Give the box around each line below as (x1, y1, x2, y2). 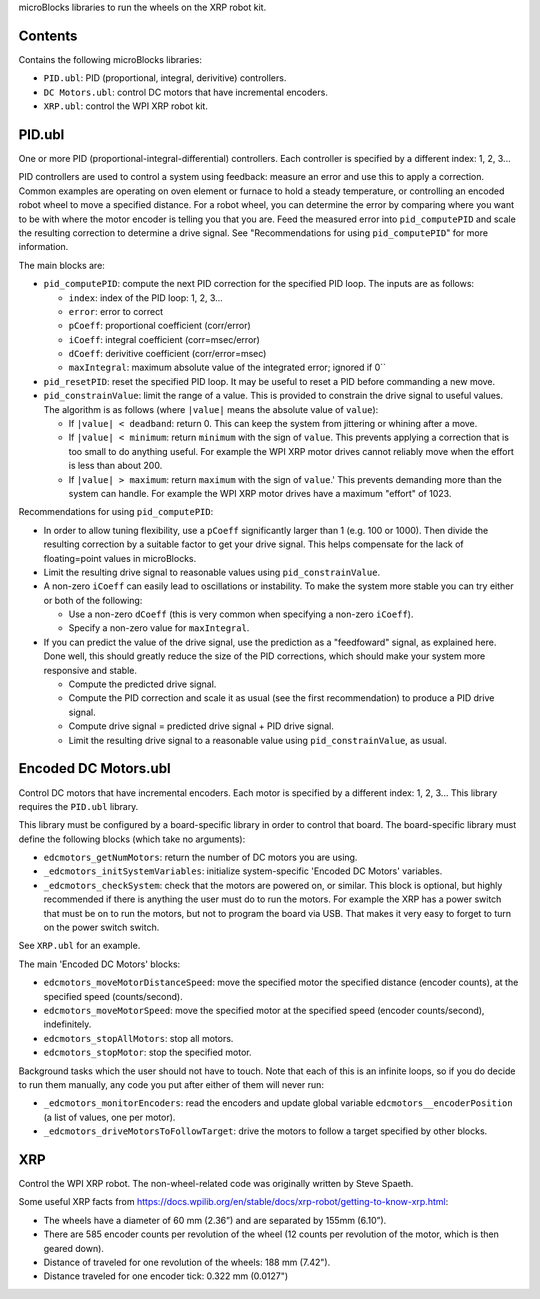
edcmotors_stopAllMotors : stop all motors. (43, 1032, 234, 1044)
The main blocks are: (18, 259, 105, 271)
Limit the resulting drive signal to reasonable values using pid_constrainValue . (43, 566, 380, 578)
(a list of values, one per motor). (43, 1111, 176, 1123)
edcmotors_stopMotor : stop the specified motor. (43, 1046, 252, 1059)
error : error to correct (68, 305, 164, 317)
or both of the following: (43, 594, 143, 606)
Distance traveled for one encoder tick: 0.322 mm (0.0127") (43, 1270, 289, 1282)
